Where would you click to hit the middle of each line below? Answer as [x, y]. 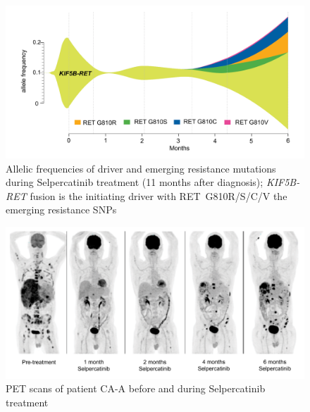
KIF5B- [283, 182]
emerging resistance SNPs [61, 210]
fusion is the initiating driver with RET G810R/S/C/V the [159, 195]
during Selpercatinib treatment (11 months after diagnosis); [135, 182]
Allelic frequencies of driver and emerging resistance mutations [141, 168]
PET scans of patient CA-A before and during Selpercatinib [136, 388]
